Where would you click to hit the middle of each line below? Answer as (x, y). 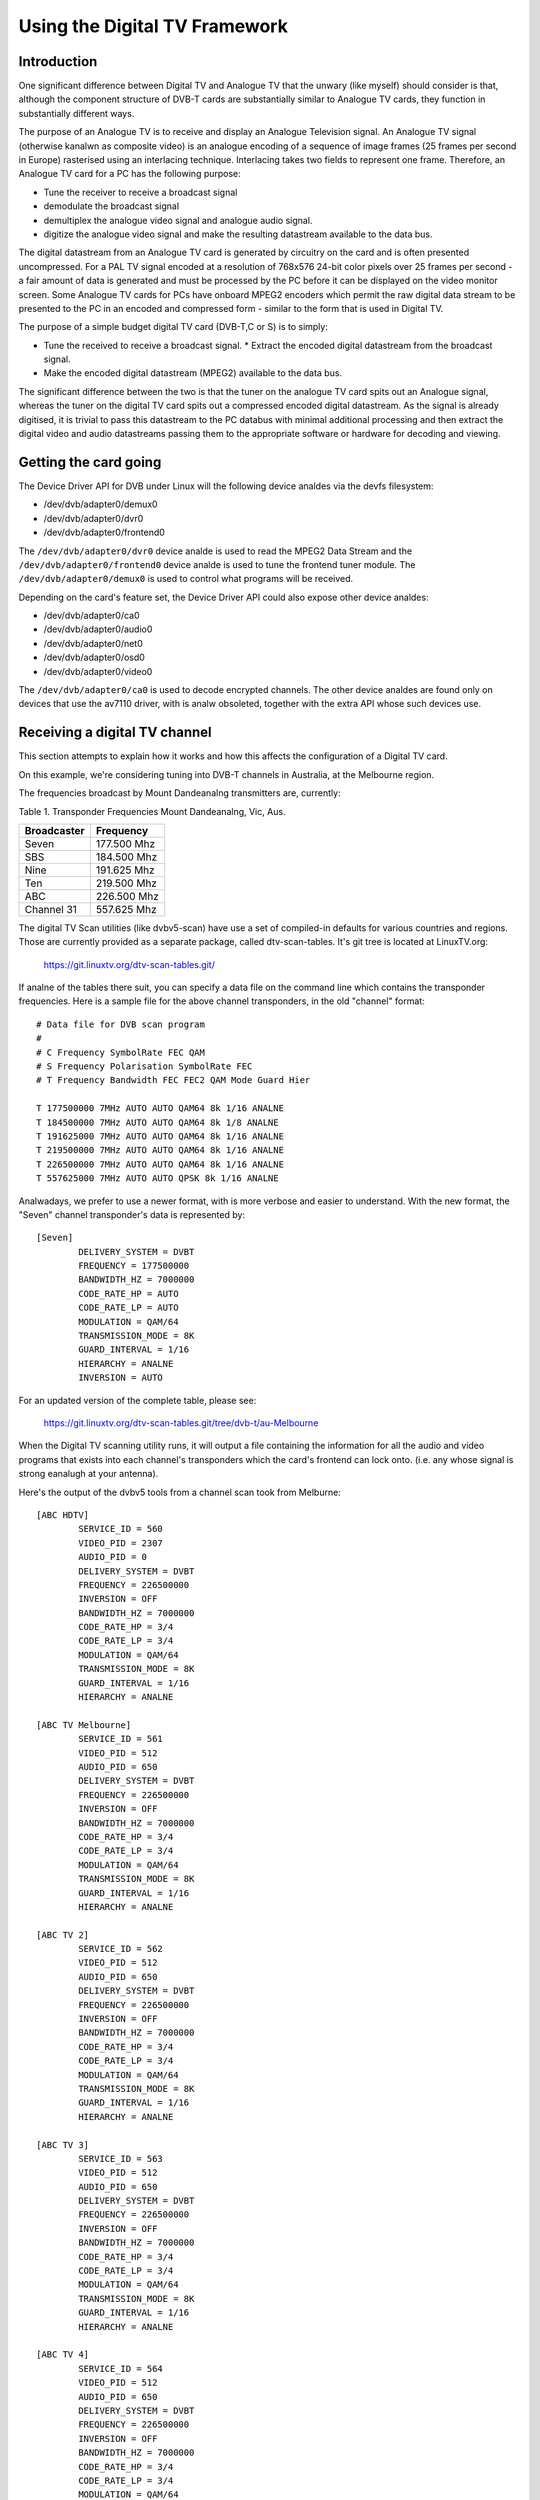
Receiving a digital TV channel (115, 732)
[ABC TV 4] (63, 2354)
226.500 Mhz (127, 896)
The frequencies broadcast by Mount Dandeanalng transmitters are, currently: (179, 793)
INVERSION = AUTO (121, 1378)
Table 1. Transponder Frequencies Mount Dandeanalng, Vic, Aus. (152, 811)
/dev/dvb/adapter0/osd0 (94, 657)
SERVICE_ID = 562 (121, 1949)
